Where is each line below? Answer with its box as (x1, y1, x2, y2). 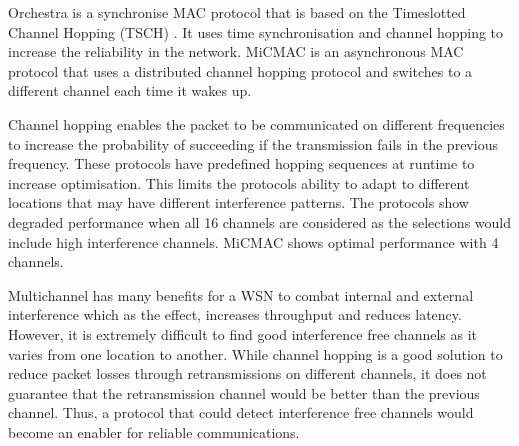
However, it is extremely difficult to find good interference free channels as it (8, 323, 477, 344)
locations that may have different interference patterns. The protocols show (8, 192, 469, 213)
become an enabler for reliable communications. (8, 421, 300, 442)
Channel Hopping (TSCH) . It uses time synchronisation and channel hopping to (8, 21, 504, 42)
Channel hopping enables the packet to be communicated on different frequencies (8, 113, 505, 134)
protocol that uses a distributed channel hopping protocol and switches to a (8, 60, 473, 81)
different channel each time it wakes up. (8, 80, 252, 101)
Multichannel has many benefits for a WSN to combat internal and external (8, 284, 474, 305)
